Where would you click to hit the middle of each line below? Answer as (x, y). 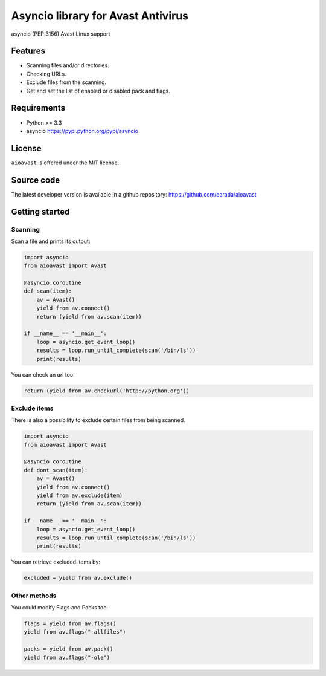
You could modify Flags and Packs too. (60, 608)
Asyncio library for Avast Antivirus (100, 16)
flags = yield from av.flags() (70, 624)
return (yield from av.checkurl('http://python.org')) (107, 391)
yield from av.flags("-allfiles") (75, 632)
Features (28, 51)
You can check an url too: (43, 374)
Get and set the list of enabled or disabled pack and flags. (98, 91)
